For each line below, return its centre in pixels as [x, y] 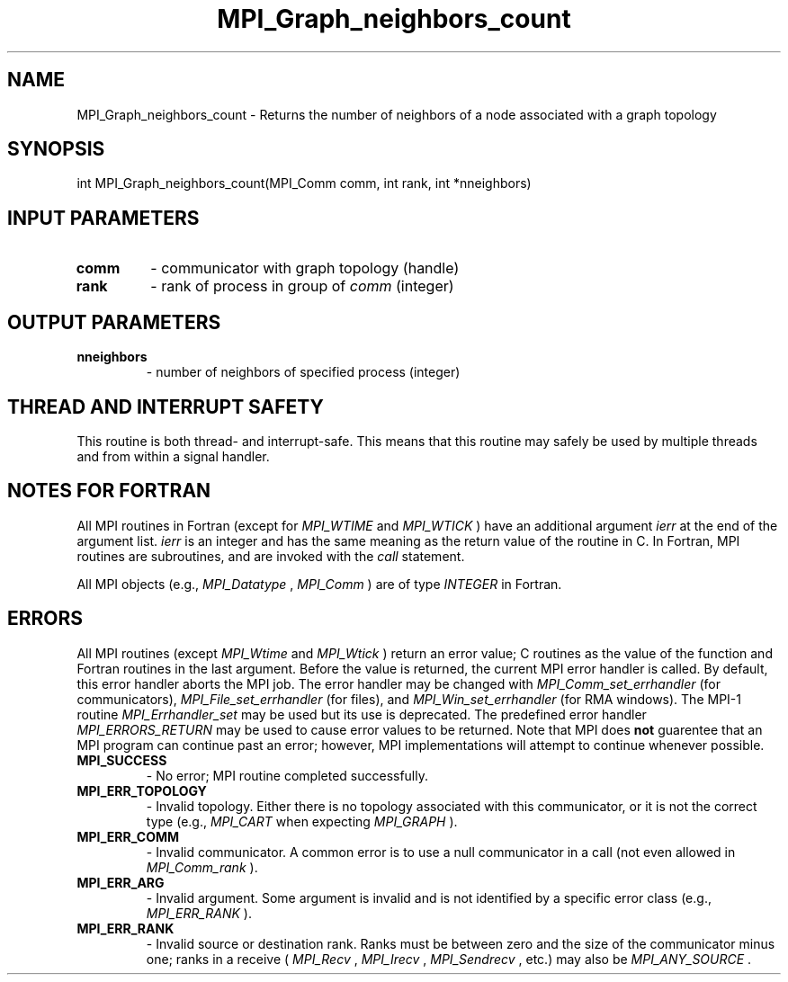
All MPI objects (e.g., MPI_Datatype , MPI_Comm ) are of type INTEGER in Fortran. [319, 584]
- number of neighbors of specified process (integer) [303, 372]
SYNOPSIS [56, 149]
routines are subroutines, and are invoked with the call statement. [271, 556]
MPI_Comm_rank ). [202, 867]
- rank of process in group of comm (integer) [302, 286]
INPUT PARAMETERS [103, 218]
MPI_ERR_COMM [128, 836]
